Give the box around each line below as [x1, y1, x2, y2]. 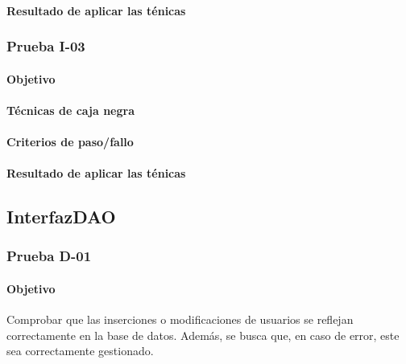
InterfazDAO [6, 204, 116, 229]
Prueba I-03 [6, 36, 85, 56]
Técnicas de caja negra [6, 101, 135, 118]
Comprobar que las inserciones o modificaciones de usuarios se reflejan [6, 311, 354, 328]
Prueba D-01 [6, 246, 92, 266]
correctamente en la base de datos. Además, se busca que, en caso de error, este [6, 326, 400, 343]
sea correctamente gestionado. [6, 342, 154, 359]
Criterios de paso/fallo [6, 133, 134, 149]
